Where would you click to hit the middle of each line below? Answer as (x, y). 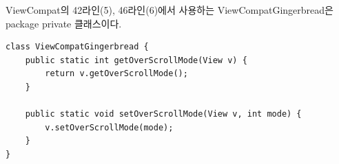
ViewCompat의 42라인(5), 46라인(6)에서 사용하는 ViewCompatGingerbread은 (169, 10)
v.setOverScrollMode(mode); (109, 127)
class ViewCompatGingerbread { (77, 47)
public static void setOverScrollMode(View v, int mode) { (163, 114)
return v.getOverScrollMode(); (116, 74)
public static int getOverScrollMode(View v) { (136, 60)
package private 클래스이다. (64, 23)
